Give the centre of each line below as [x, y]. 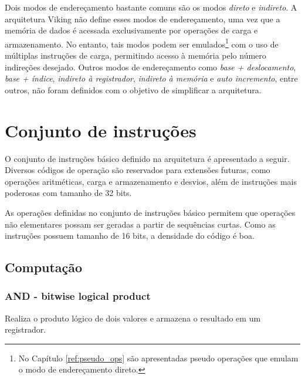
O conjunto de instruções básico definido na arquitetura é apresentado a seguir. [147, 158]
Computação [44, 267]
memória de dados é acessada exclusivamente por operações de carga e [131, 30]
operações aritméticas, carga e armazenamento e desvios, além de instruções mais [151, 181]
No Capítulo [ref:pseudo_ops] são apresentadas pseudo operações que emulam [158, 358]
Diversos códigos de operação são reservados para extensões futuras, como [138, 170]
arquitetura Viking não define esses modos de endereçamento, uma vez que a [143, 18]
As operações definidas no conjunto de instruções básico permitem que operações [150, 212]
